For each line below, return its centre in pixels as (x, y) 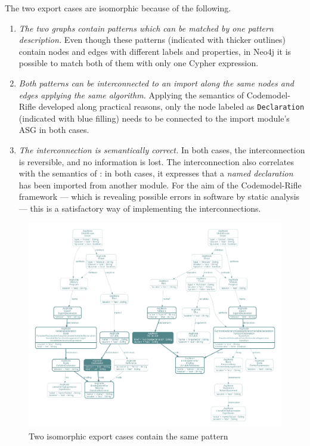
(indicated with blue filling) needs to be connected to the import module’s (154, 118)
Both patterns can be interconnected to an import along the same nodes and (156, 83)
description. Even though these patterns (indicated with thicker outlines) (152, 40)
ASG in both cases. (54, 130)
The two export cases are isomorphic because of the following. (118, 8)
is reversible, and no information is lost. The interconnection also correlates (156, 161)
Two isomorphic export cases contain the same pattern (128, 436)
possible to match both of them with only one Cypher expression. (139, 63)
